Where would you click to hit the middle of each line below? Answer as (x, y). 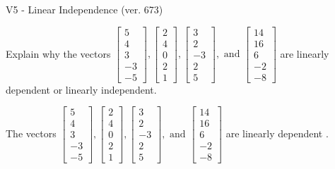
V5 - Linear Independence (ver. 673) (84, 9)
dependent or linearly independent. (81, 89)
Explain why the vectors (58, 53)
